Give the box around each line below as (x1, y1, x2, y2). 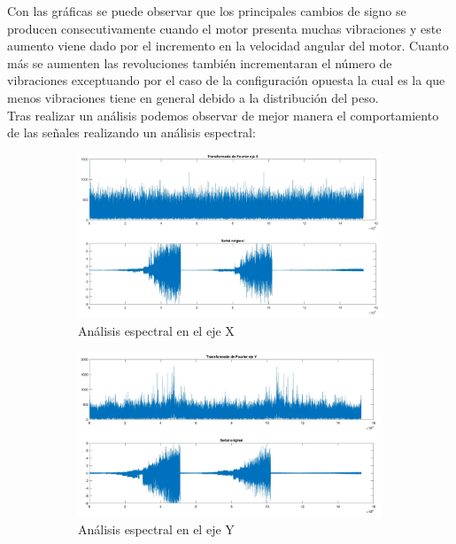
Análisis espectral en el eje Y (78, 520, 235, 539)
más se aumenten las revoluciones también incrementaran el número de (7, 53, 392, 72)
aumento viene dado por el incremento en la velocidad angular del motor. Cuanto (7, 36, 449, 55)
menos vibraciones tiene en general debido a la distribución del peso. (7, 88, 379, 106)
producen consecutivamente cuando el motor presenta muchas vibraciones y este (7, 19, 442, 37)
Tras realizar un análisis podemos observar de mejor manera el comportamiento (7, 105, 439, 124)
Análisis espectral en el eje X (78, 321, 235, 339)
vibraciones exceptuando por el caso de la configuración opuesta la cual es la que (7, 71, 445, 89)
